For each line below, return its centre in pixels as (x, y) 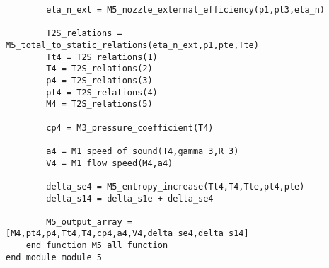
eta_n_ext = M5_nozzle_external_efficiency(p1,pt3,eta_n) (186, 10)
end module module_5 (54, 257)
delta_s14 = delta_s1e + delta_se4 (130, 198)
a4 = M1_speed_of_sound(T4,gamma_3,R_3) (143, 151)
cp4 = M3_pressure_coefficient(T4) (130, 128)
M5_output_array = (89, 222)
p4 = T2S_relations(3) (99, 80)
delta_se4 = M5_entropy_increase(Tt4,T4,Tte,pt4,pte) (175, 186)
